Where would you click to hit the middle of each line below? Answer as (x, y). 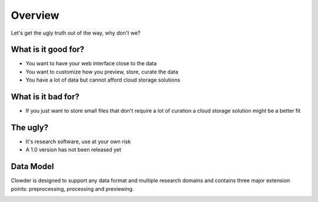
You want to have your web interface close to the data (91, 63)
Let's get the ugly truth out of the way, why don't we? (76, 33)
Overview (35, 15)
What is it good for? (48, 50)
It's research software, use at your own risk (78, 142)
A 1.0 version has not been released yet (74, 150)
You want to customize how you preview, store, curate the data (102, 72)
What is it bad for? (45, 97)
